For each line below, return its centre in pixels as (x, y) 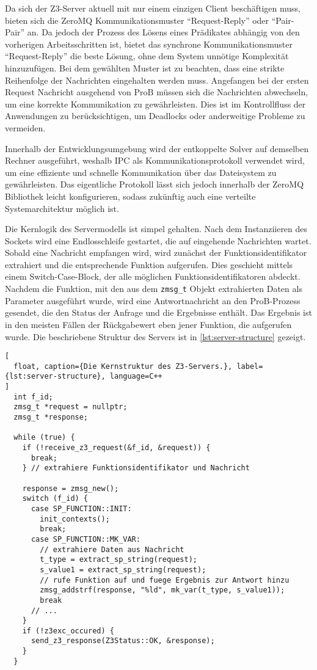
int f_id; (33, 397)
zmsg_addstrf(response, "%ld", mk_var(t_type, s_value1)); (162, 590)
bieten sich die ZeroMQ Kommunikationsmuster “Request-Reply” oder (137, 20)
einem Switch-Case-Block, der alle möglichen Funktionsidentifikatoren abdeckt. (153, 276)
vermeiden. (25, 127)
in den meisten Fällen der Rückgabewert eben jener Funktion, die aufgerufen (148, 324)
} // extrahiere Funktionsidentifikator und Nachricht (136, 468)
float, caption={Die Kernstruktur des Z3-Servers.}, (123, 366)
